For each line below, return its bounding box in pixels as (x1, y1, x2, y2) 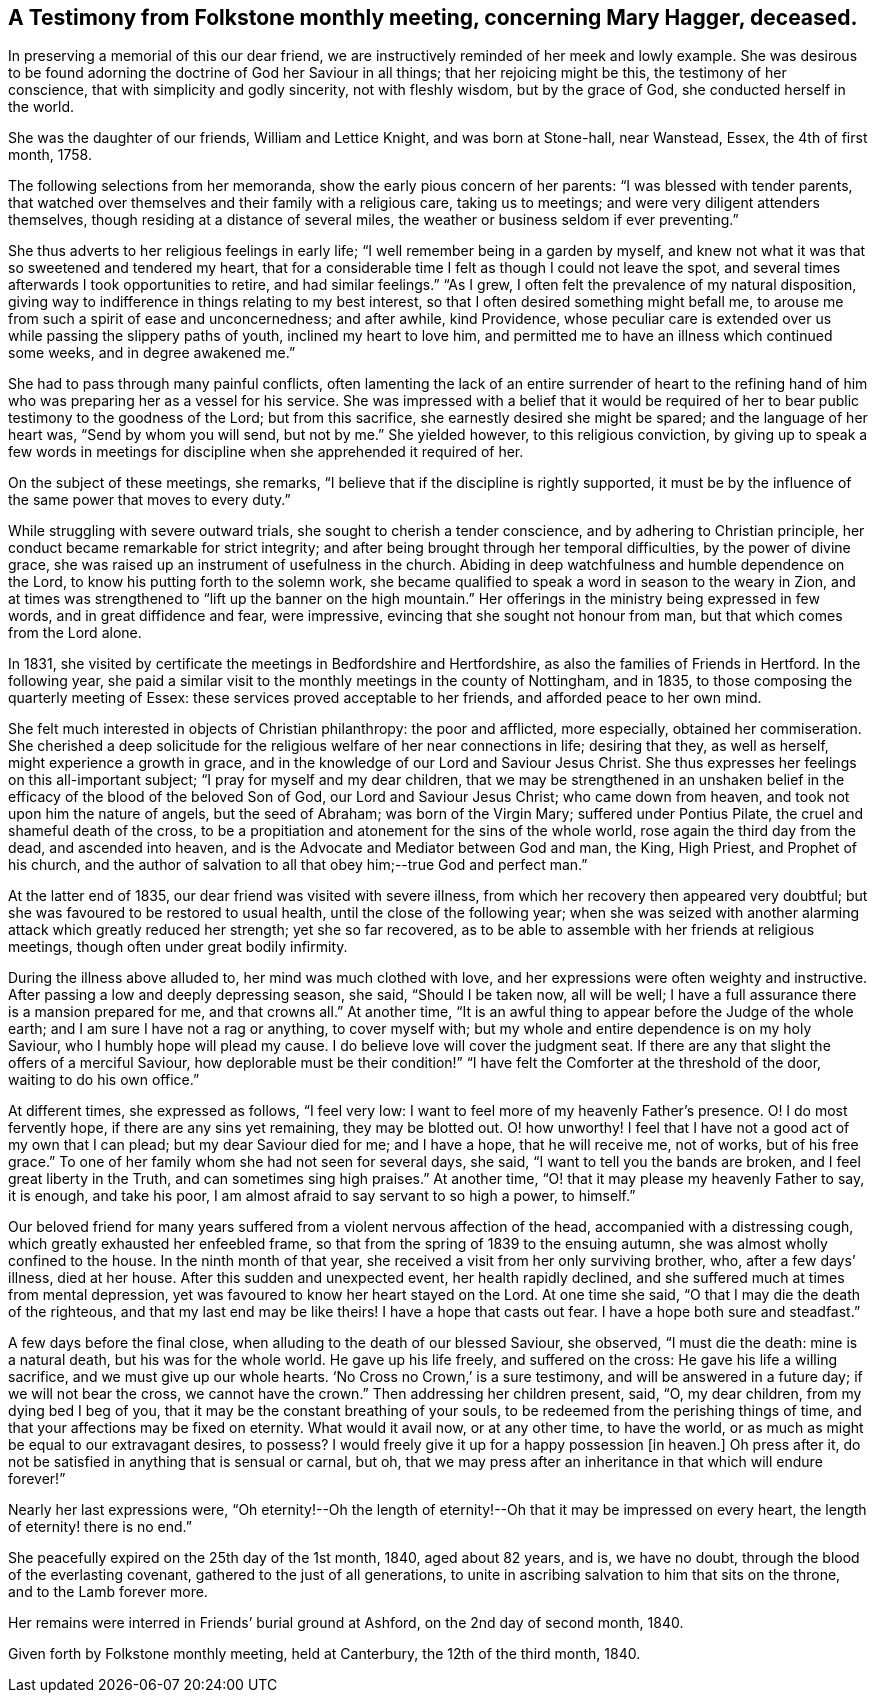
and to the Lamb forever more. (8, 1583, 208, 1601)
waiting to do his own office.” (8, 1071, 200, 1089)
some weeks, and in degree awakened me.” (8, 344, 296, 362)
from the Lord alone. (8, 624, 142, 642)
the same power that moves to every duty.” (8, 491, 291, 509)
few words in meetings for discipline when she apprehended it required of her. (8, 443, 524, 461)
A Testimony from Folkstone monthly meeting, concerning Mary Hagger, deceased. (8, 5, 858, 30)
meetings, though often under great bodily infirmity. (8, 938, 348, 956)
